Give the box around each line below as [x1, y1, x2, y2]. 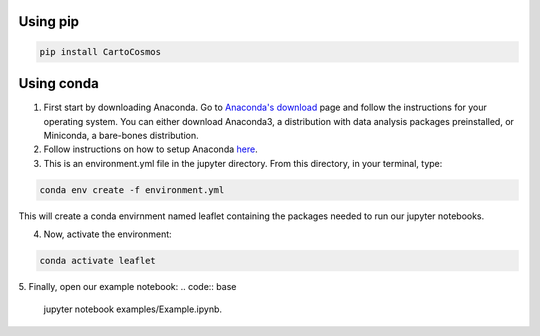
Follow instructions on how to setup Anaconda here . [43, 143, 259, 155]
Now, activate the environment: [43, 228, 172, 240]
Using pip [18, 13, 80, 30]
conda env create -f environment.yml [39, 184, 225, 195]
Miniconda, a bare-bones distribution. [43, 129, 199, 141]
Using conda [18, 75, 99, 92]
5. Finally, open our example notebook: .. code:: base [18, 281, 237, 292]
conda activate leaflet [39, 255, 157, 267]
